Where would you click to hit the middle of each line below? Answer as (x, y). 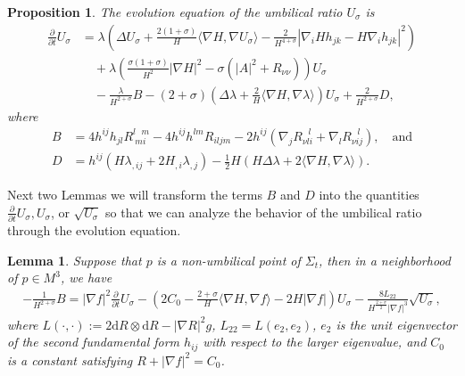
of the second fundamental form (94, 342)
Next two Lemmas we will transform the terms (135, 195)
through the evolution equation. (94, 230)
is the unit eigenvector (396, 324)
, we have (86, 278)
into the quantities (369, 195)
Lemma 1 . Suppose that (75, 260)
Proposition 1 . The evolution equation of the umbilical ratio (175, 12)
